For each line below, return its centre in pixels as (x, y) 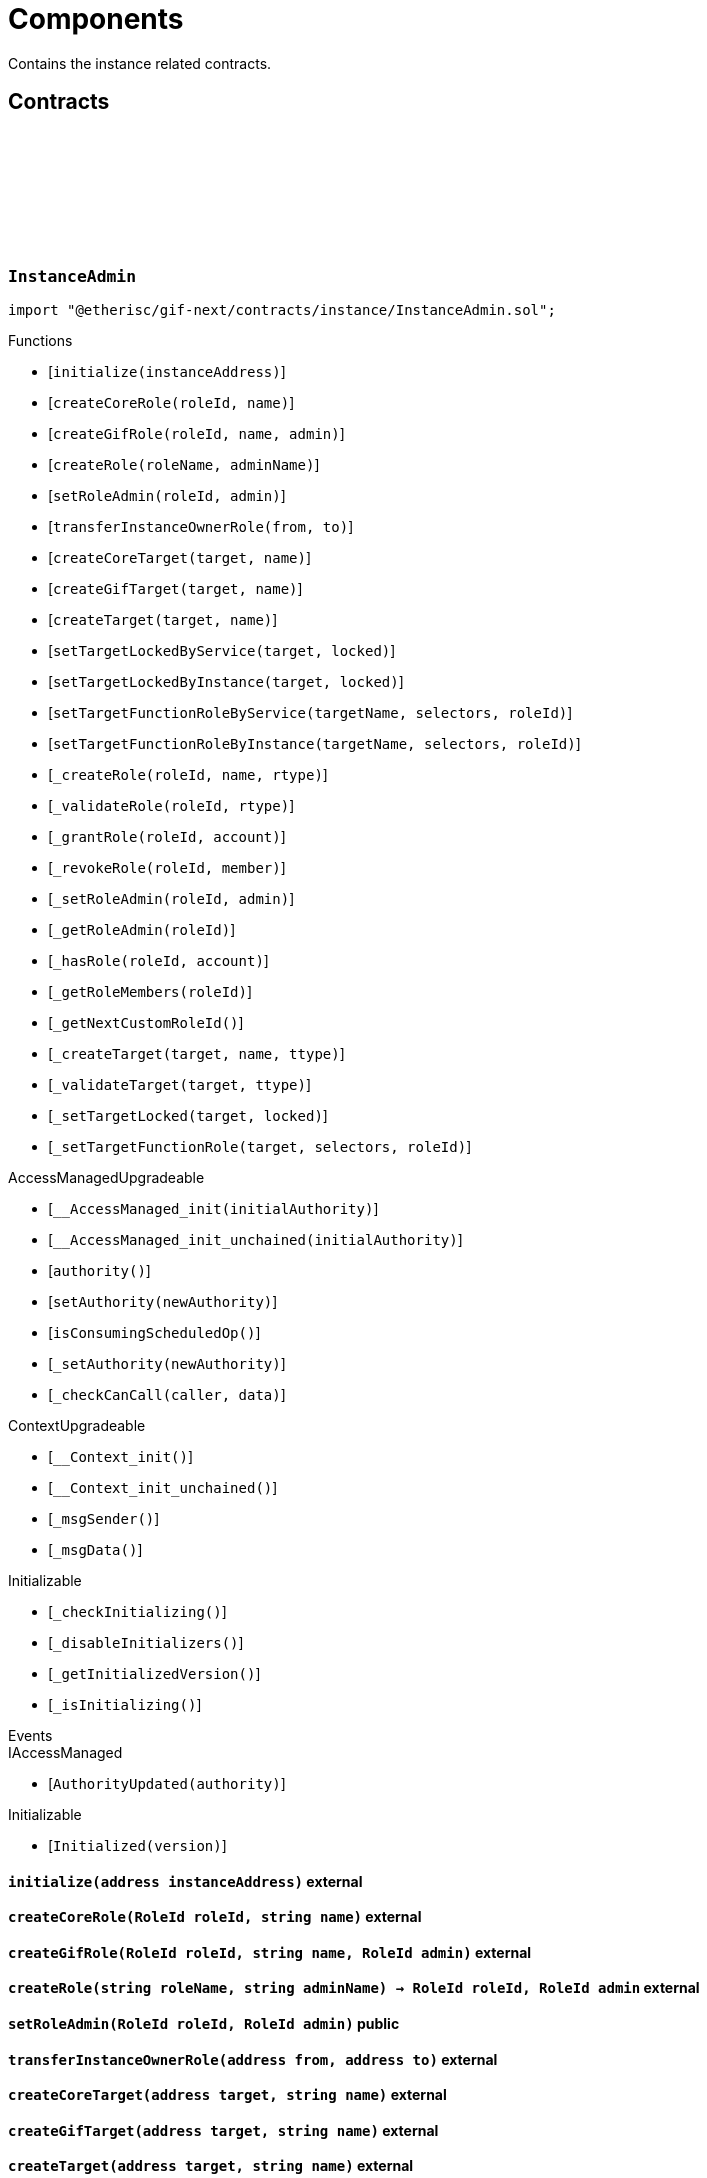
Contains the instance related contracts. (140, 63)
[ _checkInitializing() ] (137, 1611)
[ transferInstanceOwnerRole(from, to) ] (201, 526)
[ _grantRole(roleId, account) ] (167, 836)
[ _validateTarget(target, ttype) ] (180, 1084)
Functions (40, 340)
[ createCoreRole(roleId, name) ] (171, 402)
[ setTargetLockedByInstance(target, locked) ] (226, 681)
